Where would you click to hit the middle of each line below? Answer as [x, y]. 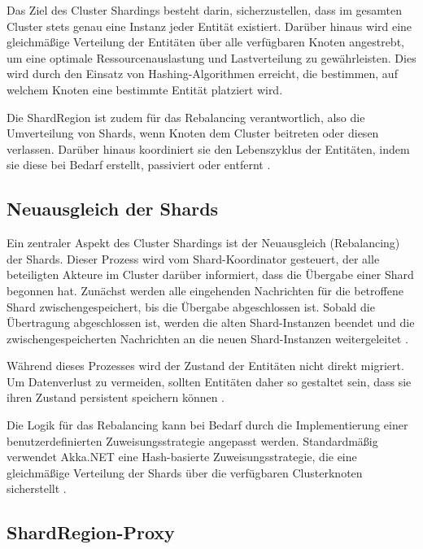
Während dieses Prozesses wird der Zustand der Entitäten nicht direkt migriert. [205, 366]
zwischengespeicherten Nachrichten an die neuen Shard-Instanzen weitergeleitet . [207, 338]
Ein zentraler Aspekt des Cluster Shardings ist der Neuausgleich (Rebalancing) [203, 243]
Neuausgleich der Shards [113, 209]
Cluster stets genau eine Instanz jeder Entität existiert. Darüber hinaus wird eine [209, 26]
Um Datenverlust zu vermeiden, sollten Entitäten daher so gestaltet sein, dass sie [209, 381]
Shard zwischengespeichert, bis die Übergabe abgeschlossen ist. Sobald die [191, 306]
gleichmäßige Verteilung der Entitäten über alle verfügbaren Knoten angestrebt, [205, 42]
